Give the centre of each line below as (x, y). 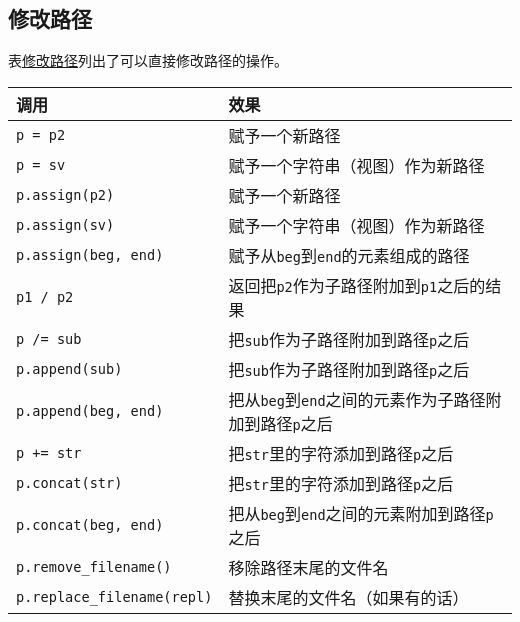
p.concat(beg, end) (90, 524)
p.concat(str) (69, 482)
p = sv (41, 164)
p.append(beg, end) (90, 410)
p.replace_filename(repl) (114, 596)
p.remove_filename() (94, 566)
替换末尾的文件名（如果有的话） (348, 597)
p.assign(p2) (65, 194)
